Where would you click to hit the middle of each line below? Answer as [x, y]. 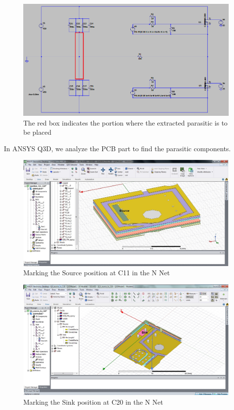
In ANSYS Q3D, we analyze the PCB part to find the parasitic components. [117, 148]
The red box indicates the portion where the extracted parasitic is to [125, 122]
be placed [37, 132]
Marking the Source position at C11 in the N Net [97, 273]
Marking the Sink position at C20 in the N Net [93, 402]
